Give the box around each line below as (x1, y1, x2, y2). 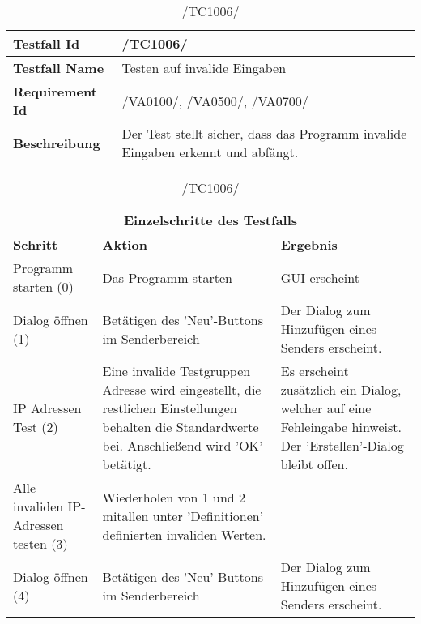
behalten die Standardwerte (102, 417, 259, 436)
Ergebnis (280, 235, 338, 254)
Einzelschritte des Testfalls (123, 211, 298, 229)
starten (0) (13, 277, 74, 296)
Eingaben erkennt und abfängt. (121, 143, 299, 161)
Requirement (13, 82, 97, 100)
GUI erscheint (280, 267, 359, 287)
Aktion (102, 235, 147, 254)
